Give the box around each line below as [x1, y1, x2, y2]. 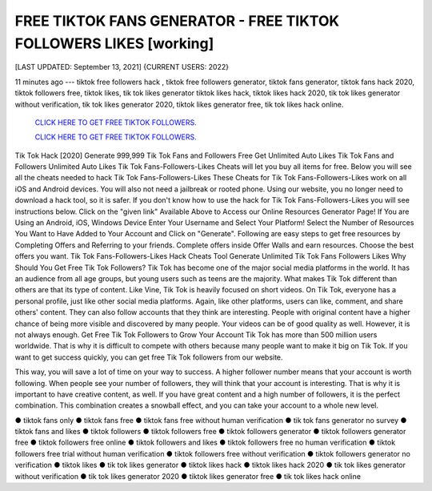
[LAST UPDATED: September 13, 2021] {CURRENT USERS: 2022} [14, 62, 230, 72]
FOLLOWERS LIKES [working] [14, 34, 214, 52]
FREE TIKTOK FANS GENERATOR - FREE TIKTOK [14, 12, 340, 30]
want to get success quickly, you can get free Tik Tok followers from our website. [14, 352, 283, 362]
